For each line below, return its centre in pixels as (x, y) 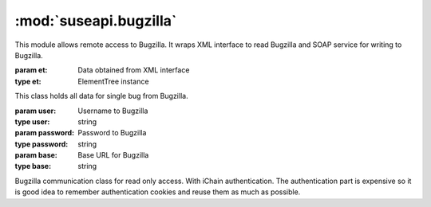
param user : (36, 111)
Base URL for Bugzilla (113, 155)
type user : (32, 121)
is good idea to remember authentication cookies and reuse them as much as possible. (158, 192)
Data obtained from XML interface (134, 70)
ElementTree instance (113, 81)
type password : (42, 144)
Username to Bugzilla (113, 111)
